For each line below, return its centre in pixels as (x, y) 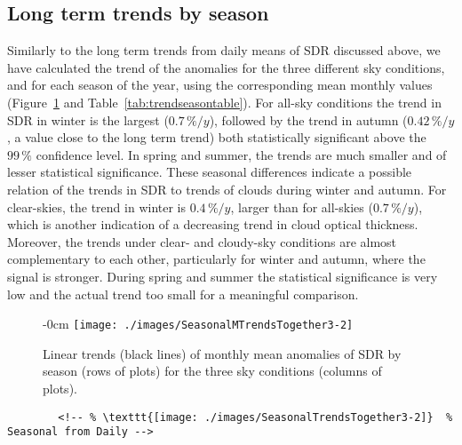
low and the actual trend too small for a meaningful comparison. (183, 294)
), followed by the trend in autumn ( (308, 119)
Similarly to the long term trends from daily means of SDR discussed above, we (224, 50)
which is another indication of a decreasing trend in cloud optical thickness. (213, 224)
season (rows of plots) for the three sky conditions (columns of (212, 371)
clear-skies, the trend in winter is (96, 207)
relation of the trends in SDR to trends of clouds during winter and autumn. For (227, 189)
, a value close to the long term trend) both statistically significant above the (217, 137)
